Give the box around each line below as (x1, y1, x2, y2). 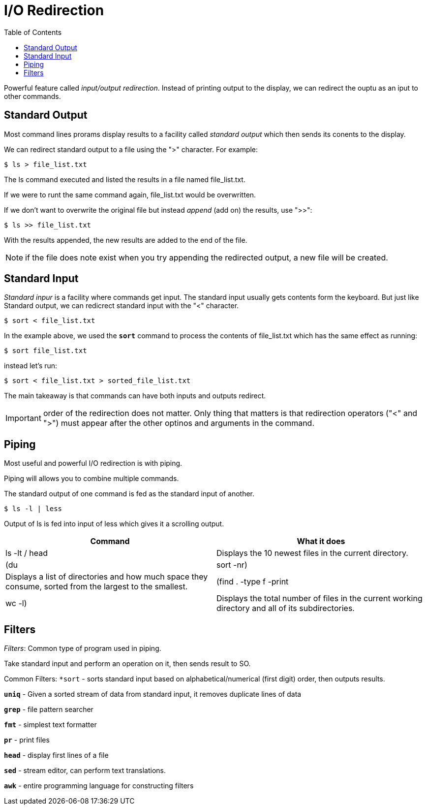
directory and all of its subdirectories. (216, 603, 355, 614)
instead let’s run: (4, 361, 58, 370)
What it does (297, 536, 345, 547)
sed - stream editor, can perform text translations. (4, 766, 166, 775)
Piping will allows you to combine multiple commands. (4, 474, 179, 483)
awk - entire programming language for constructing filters (4, 781, 194, 790)
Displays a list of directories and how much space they (5, 572, 208, 582)
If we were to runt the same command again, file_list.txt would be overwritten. (4, 190, 256, 199)
